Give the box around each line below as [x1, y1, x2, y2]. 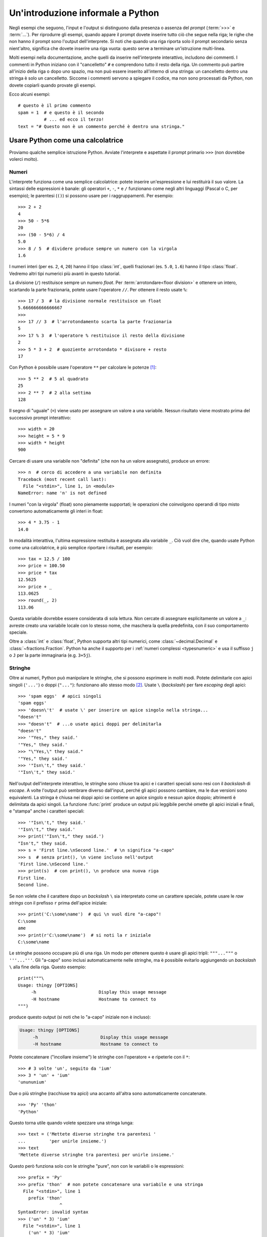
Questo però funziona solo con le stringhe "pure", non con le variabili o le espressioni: [9, 1163, 184, 1169]
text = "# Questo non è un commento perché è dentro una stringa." [18, 124, 185, 129]
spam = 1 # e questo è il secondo [18, 109, 104, 115]
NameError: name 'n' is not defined [18, 490, 107, 496]
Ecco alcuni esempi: [9, 92, 50, 97]
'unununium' [18, 1079, 47, 1085]
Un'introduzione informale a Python [9, 7, 159, 18]
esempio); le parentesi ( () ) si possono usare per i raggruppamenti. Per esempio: [9, 192, 174, 198]
